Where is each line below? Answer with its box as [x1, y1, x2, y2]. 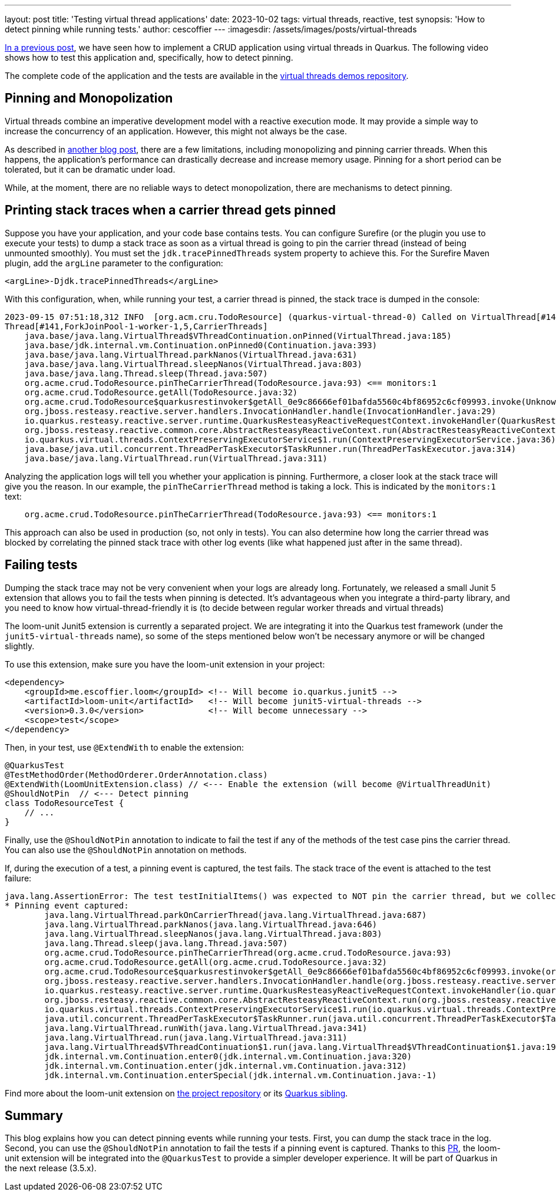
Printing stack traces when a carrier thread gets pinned [5, 203, 336, 218]
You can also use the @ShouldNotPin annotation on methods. [5, 844, 247, 855]
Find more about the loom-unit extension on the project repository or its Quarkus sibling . [5, 1088, 348, 1098]
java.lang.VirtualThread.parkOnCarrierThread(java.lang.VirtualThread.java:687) [44, 910, 427, 920]
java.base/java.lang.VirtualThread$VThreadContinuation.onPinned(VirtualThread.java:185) [24, 331, 452, 341]
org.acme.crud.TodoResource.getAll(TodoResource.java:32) [24, 387, 298, 397]
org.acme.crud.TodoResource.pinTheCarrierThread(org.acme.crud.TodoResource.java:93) [44, 947, 452, 957]
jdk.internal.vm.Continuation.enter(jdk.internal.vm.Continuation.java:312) [44, 1060, 407, 1071]
